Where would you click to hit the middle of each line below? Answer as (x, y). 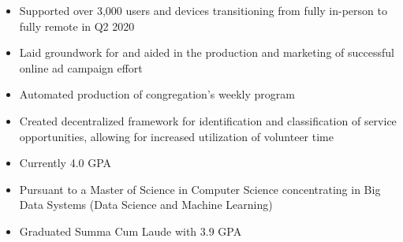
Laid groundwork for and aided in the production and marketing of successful (207, 52)
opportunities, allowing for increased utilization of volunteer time (176, 136)
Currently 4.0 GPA (65, 163)
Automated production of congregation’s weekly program (157, 94)
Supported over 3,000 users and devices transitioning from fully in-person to (203, 10)
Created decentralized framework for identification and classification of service (208, 120)
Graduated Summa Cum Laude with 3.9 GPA (131, 231)
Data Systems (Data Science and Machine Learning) (146, 205)
